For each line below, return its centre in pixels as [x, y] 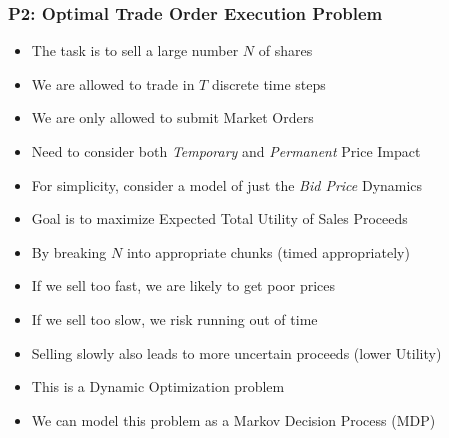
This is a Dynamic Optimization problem [158, 386]
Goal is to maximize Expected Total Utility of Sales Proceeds [219, 218]
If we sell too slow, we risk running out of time [174, 318]
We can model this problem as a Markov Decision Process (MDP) [233, 419]
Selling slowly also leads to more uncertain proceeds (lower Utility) [236, 352]
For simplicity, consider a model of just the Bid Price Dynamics [227, 184]
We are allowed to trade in [113, 83]
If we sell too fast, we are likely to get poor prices [183, 285]
